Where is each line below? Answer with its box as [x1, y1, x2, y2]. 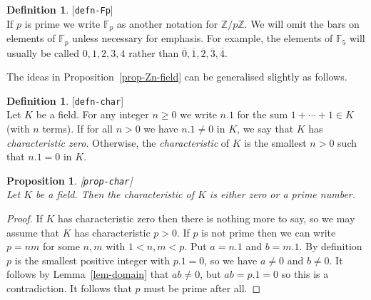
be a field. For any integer [36, 107, 149, 122]
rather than [128, 45, 179, 60]
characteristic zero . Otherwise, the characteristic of [6, 135, 230, 150]
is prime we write [24, 16, 101, 31]
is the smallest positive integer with [14, 252, 171, 267]
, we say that [237, 121, 294, 135]
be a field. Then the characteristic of [36, 187, 194, 202]
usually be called [6, 45, 79, 60]
